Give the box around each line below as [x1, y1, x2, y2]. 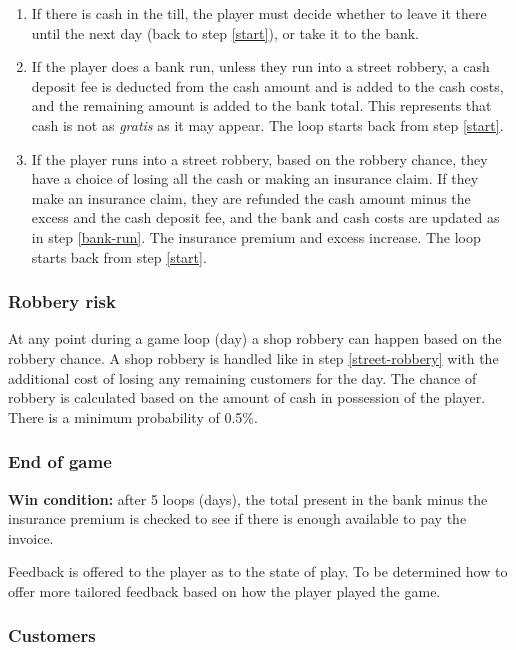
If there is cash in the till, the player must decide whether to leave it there [31, 3, 487, 23]
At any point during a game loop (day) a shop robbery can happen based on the [8, 328, 502, 349]
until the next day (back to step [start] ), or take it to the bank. [31, 22, 419, 43]
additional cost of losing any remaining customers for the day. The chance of [8, 367, 477, 388]
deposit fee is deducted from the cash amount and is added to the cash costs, [31, 75, 504, 96]
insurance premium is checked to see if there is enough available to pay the [8, 508, 467, 529]
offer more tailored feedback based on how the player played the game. [8, 580, 441, 601]
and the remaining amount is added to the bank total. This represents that [31, 95, 492, 116]
